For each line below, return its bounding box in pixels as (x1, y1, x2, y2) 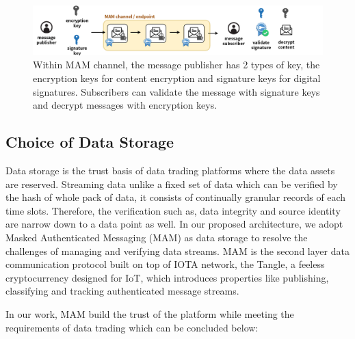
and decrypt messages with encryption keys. (33, 98, 218, 112)
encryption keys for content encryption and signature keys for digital (33, 71, 321, 85)
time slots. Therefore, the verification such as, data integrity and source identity (5, 203, 341, 217)
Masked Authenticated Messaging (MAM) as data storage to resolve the (5, 230, 308, 245)
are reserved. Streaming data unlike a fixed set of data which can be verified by (5, 176, 338, 191)
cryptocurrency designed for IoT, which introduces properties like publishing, (5, 270, 329, 284)
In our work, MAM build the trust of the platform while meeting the (5, 306, 294, 321)
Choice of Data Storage (5, 131, 174, 152)
